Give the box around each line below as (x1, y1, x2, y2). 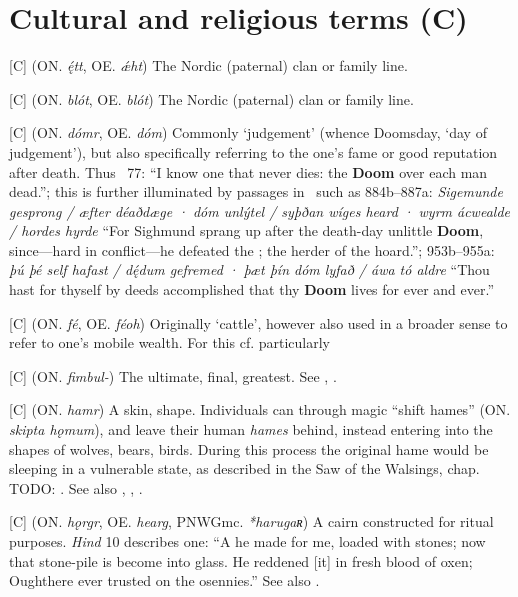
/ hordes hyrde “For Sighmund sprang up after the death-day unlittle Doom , (9, 220, 484, 241)
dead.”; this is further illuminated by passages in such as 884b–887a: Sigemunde (9, 181, 503, 202)
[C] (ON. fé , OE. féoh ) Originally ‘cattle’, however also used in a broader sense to (9, 312, 508, 333)
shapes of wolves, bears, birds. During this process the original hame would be (9, 438, 489, 459)
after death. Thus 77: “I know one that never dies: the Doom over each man (9, 161, 488, 182)
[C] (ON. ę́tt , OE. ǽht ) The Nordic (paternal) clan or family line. (9, 55, 408, 76)
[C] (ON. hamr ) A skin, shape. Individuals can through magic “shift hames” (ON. (9, 399, 511, 420)
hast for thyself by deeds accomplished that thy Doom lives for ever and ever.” (9, 279, 494, 300)
